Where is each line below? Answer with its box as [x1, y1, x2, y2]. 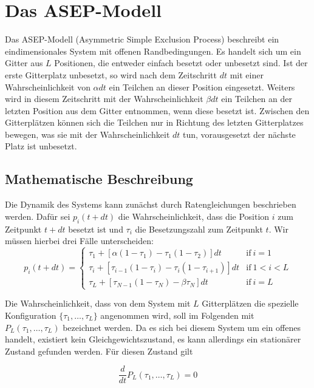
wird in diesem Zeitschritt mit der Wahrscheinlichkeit [5, 92, 203, 105]
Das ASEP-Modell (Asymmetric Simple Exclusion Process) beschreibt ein [5, 33, 279, 46]
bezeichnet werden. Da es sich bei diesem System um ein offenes [63, 321, 301, 333]
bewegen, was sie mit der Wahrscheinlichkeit [5, 128, 170, 140]
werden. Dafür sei [5, 209, 70, 222]
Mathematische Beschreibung [5, 169, 193, 188]
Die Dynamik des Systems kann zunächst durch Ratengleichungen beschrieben [5, 198, 296, 211]
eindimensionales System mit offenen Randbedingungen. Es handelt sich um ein [5, 44, 301, 57]
